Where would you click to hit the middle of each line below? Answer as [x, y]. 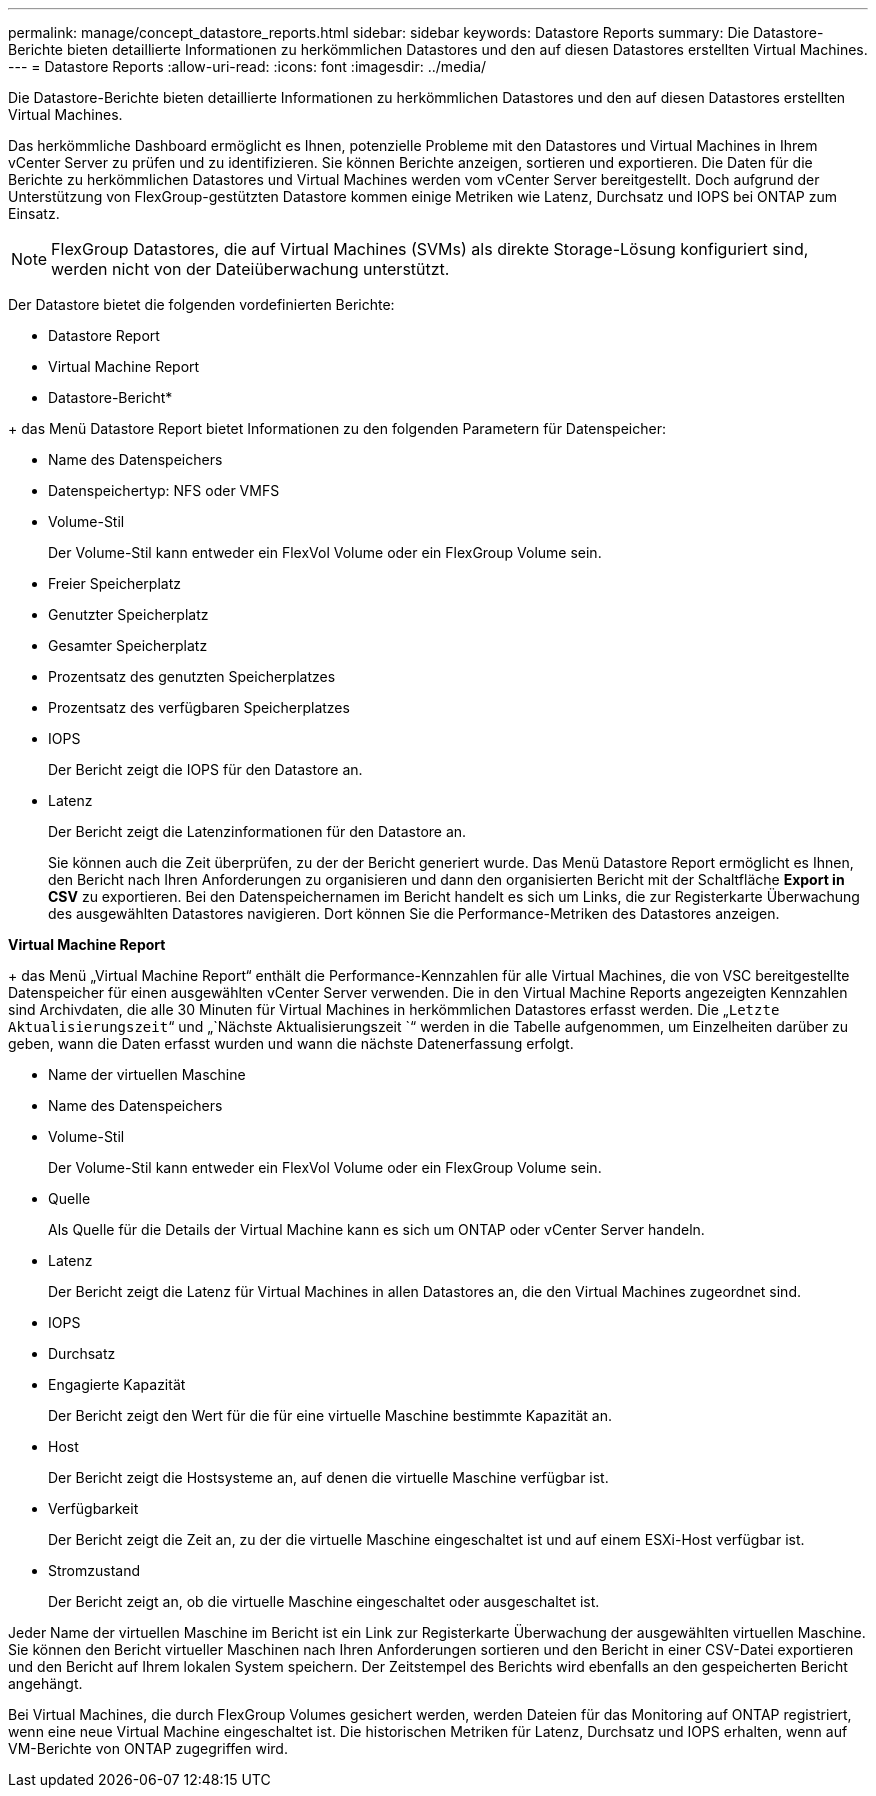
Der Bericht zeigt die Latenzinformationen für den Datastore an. [257, 831]
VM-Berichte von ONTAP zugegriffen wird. [148, 1748]
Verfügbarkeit [93, 1508]
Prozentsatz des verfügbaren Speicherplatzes [199, 707]
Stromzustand [94, 1570]
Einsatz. [34, 213]
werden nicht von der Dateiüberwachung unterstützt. [250, 269]
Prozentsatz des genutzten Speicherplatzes [192, 676]
